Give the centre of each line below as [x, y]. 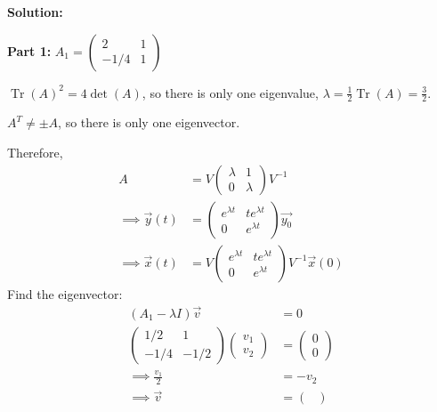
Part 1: [29, 50]
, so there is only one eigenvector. [149, 122]
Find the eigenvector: [65, 293]
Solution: [35, 12]
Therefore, [35, 153]
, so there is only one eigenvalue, [230, 92]
